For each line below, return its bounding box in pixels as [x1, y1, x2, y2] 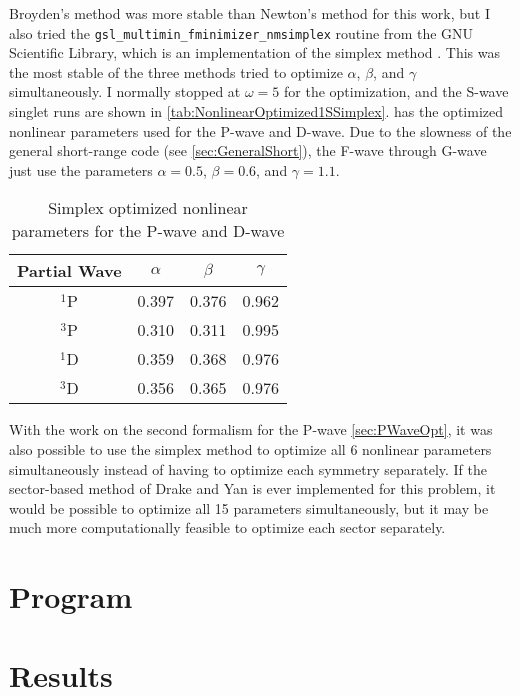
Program [9, 576, 133, 617]
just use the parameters [9, 159, 153, 180]
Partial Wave [17, 259, 122, 283]
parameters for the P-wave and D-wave [11, 219, 285, 243]
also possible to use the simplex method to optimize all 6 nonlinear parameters [9, 439, 492, 459]
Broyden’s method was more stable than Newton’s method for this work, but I [9, 3, 490, 23]
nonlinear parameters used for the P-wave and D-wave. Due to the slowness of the [9, 120, 512, 141]
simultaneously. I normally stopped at [9, 81, 241, 102]
